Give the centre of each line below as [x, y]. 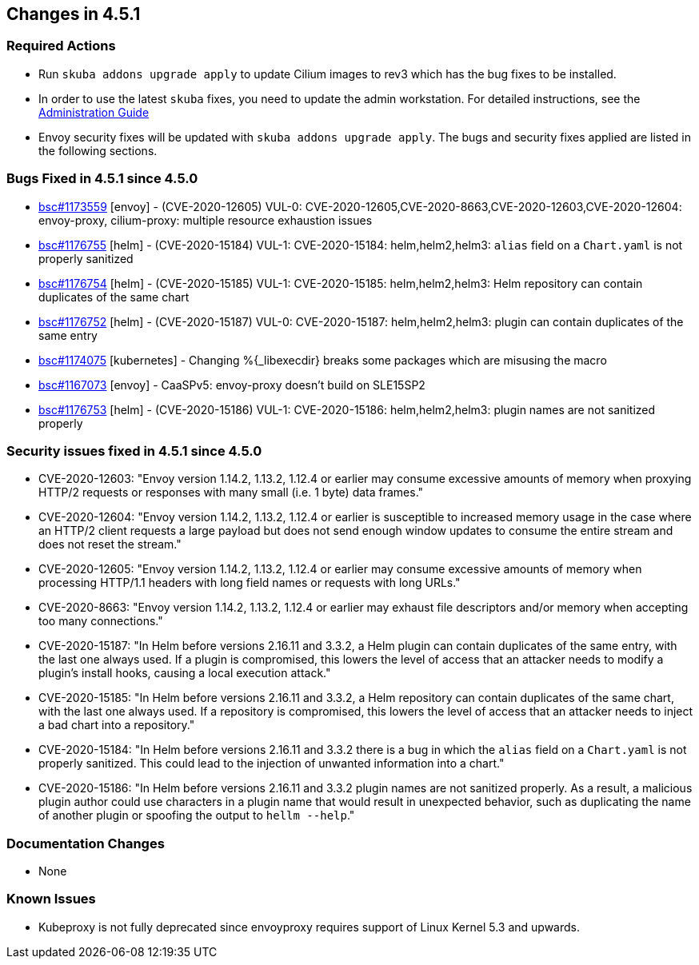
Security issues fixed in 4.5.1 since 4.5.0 [134, 451]
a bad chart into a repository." [117, 725]
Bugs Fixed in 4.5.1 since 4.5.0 [102, 179]
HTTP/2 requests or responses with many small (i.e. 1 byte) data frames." [231, 492]
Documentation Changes [86, 843]
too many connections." [101, 621]
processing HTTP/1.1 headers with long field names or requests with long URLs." [250, 583]
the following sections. [98, 150]
